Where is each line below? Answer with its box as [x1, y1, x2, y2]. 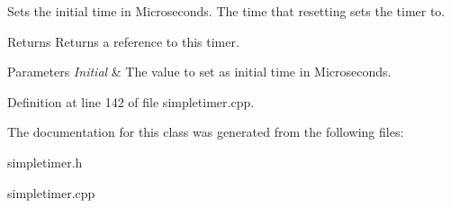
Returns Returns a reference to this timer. [7, 32, 239, 50]
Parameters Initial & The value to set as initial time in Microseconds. [7, 62, 392, 81]
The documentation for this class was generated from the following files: [7, 122, 404, 141]
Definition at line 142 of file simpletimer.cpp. [7, 92, 255, 111]
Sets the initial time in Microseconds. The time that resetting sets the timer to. [7, 2, 446, 20]
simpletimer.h [7, 152, 83, 171]
